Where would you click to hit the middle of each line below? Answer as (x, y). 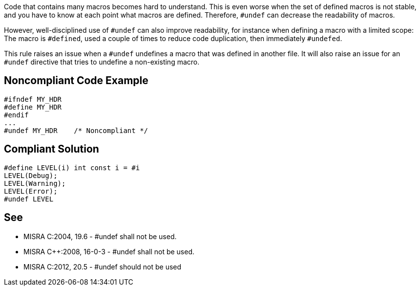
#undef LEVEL (29, 199)
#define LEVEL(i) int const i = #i (72, 167)
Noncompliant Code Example (76, 81)
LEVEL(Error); (31, 191)
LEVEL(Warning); (35, 183)
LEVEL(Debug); (31, 175)
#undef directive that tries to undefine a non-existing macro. (102, 62)
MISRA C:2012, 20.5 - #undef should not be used (103, 267)
